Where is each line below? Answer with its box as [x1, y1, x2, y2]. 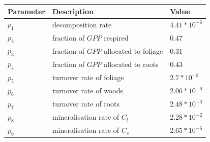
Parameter [8, 6, 45, 16]
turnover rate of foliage [52, 72, 124, 83]
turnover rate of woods [52, 85, 123, 96]
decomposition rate [52, 19, 112, 29]
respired [104, 32, 129, 43]
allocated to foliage [104, 46, 163, 56]
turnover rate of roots [52, 98, 119, 109]
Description [52, 6, 94, 16]
